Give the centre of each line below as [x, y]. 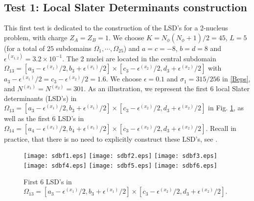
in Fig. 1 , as [226, 108]
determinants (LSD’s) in [40, 98]
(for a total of [24, 48]
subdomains [74, 48]
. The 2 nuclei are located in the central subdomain [139, 58]
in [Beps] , [236, 79]
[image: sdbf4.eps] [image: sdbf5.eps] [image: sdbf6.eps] [120, 166]
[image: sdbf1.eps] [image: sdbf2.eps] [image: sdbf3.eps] [120, 156]
